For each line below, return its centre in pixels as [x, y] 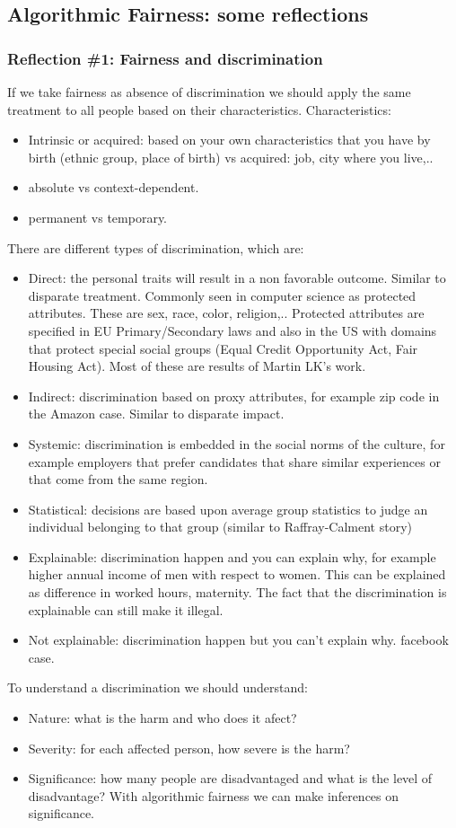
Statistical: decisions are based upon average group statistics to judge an [228, 509]
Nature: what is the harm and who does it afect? [162, 718]
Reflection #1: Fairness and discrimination [165, 58]
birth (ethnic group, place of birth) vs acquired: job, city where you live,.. [231, 157]
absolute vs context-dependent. [114, 187]
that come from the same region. [118, 479]
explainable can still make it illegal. [126, 609]
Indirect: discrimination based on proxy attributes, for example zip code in [234, 396]
